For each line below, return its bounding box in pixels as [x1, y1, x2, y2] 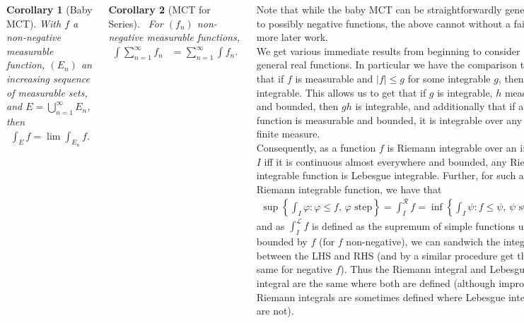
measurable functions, [146, 30, 240, 44]
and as [256, 218, 285, 233]
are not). [256, 303, 294, 318]
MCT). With [6, 16, 62, 30]
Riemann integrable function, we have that [256, 181, 442, 196]
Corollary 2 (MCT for [108, 2, 211, 16]
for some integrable [407, 71, 491, 85]
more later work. [256, 30, 328, 44]
